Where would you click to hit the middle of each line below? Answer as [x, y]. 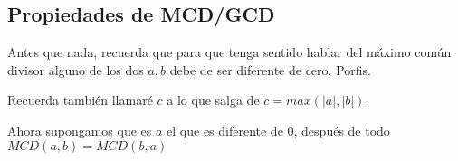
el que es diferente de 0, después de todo [278, 130]
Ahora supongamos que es [80, 130]
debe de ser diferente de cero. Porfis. [270, 69]
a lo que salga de [213, 100]
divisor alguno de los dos [76, 69]
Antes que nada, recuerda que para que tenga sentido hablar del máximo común [229, 52]
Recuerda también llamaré [80, 100]
